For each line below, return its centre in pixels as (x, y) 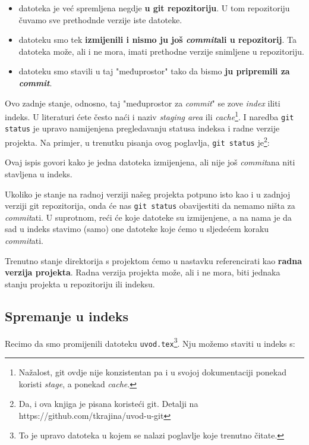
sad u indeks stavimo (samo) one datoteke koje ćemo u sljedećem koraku (137, 229)
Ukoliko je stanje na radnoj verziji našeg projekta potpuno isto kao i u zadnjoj (148, 194)
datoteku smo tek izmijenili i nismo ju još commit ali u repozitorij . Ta (157, 40)
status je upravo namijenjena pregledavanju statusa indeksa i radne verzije (142, 128)
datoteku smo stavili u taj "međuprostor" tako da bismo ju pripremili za (154, 71)
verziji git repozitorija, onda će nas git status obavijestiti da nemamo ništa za (150, 206)
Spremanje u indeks (67, 316)
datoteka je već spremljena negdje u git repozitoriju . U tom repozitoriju (154, 8)
